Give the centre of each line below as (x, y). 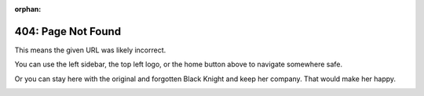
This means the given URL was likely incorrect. (90, 50)
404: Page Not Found (68, 31)
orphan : (28, 9)
